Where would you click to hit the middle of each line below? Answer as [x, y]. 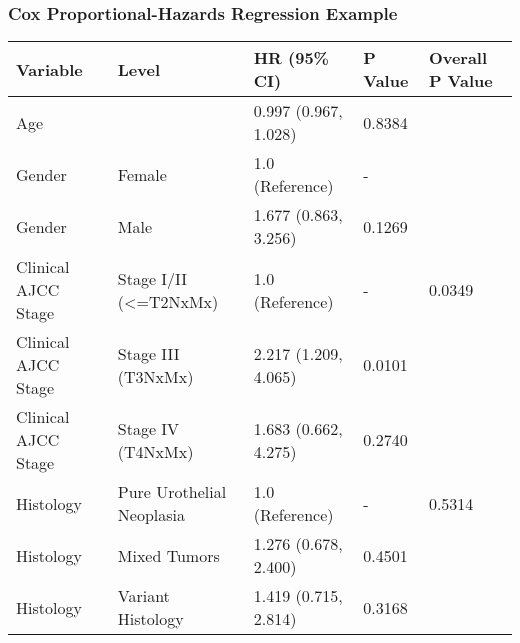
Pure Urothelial [172, 492]
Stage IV [148, 428]
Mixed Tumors [168, 555]
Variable [49, 69]
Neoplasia [151, 515]
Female [142, 174]
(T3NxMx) [155, 376]
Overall [458, 58]
